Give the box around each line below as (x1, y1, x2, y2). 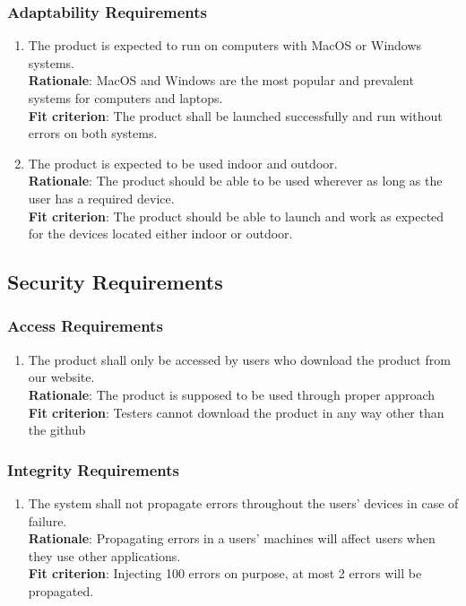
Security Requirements (7, 268, 223, 296)
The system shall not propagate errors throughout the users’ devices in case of (28, 493, 459, 512)
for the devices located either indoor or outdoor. (28, 224, 293, 243)
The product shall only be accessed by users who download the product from (28, 350, 451, 368)
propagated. (28, 581, 94, 600)
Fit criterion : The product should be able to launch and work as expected (28, 206, 444, 225)
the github (28, 420, 86, 439)
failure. (28, 511, 67, 530)
